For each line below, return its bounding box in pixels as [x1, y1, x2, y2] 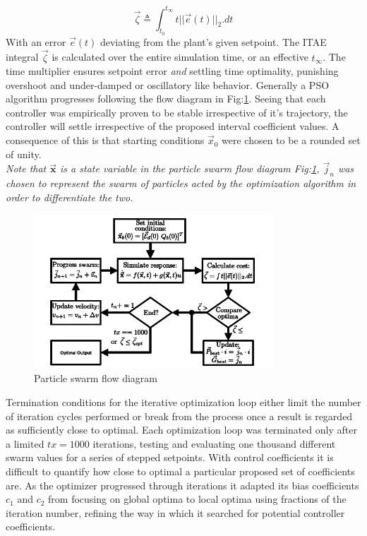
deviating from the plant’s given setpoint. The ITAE [100, 34, 327, 49]
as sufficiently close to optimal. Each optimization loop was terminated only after [6, 422, 357, 437]
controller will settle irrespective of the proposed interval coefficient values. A [6, 119, 339, 133]
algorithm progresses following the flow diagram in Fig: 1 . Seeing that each [6, 91, 326, 106]
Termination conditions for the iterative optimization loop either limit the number [6, 395, 361, 410]
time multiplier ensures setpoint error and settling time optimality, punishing [6, 64, 339, 78]
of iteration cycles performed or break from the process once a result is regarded [6, 408, 353, 423]
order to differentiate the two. [6, 189, 133, 204]
